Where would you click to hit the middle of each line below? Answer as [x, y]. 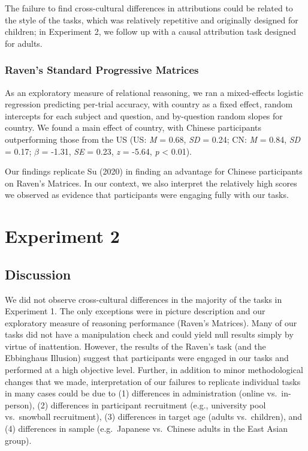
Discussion [38, 274]
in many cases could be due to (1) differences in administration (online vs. [141, 393]
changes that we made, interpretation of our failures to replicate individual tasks [153, 381]
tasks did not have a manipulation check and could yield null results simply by [149, 334]
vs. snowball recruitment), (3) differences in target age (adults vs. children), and [154, 417]
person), [20, 405]
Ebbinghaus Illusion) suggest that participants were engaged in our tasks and [147, 358]
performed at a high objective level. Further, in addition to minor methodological [154, 370]
